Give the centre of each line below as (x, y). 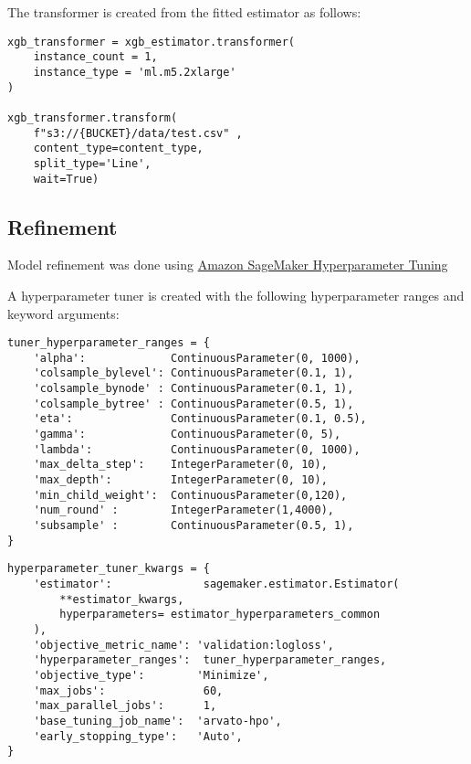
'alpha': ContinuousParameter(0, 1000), (197, 358)
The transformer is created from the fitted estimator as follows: (184, 12)
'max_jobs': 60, (128, 690)
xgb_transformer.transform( (93, 117)
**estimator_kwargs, (122, 599)
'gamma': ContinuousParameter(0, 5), (187, 435)
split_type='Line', (92, 163)
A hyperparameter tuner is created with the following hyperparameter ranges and (236, 295)
